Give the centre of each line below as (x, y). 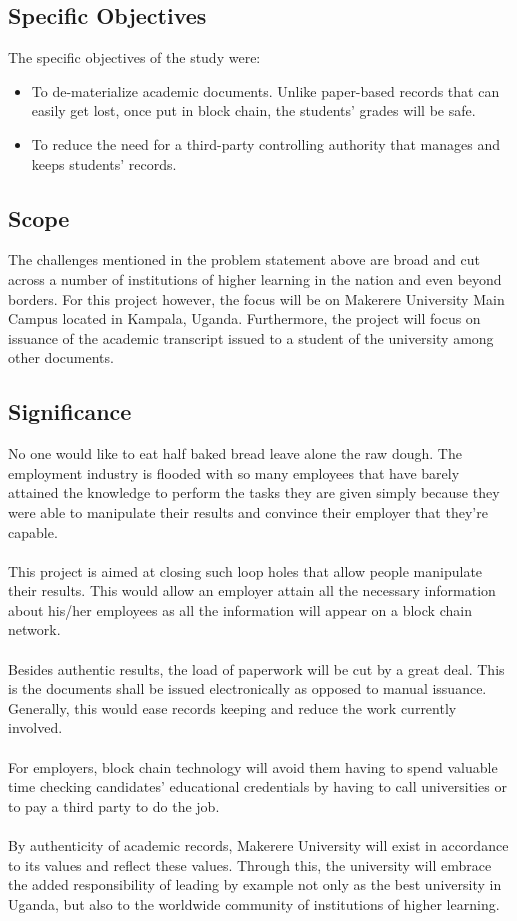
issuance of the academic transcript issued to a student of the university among (251, 337)
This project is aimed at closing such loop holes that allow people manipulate (245, 570)
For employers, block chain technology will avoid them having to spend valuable (253, 766)
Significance (70, 411)
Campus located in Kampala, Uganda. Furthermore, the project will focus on (244, 318)
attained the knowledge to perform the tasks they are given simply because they (254, 492)
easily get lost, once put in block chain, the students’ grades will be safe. (253, 110)
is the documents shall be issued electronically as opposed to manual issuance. (247, 688)
